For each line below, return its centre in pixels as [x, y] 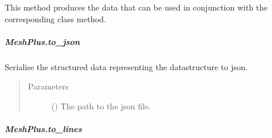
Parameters [48, 86]
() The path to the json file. [101, 106]
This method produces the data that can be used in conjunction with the [136, 7]
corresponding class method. [55, 18]
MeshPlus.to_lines [43, 129]
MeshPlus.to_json [42, 41]
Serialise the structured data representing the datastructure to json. [126, 66]
